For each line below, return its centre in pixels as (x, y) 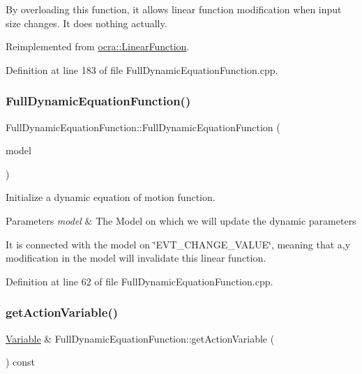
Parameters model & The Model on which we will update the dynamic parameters (181, 220)
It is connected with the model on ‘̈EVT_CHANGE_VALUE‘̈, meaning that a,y (178, 244)
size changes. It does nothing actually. (86, 23)
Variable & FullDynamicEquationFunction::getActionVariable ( (140, 338)
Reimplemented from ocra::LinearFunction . (98, 46)
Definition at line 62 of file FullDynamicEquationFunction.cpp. (139, 281)
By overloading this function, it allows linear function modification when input (174, 9)
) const (21, 362)
